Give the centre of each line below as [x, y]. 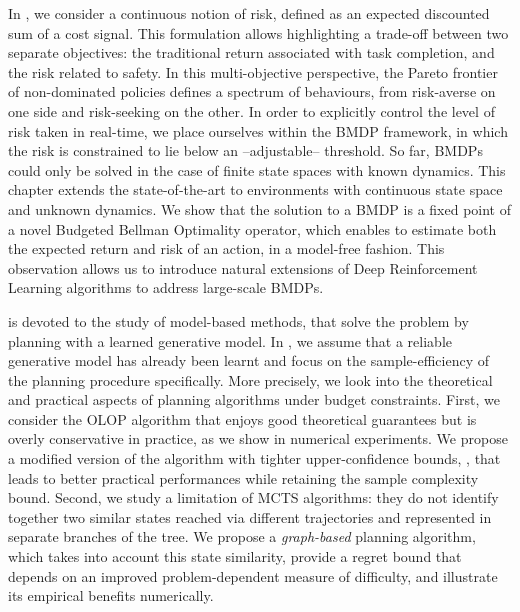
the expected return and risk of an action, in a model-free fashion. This [226, 248]
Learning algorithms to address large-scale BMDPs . [166, 287]
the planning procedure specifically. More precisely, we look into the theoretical [250, 379]
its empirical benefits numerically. [111, 595]
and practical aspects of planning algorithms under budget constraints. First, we [254, 399]
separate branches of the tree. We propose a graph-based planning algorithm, [242, 536]
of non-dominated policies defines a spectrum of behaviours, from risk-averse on [252, 91]
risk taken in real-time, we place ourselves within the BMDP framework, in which [258, 130]
